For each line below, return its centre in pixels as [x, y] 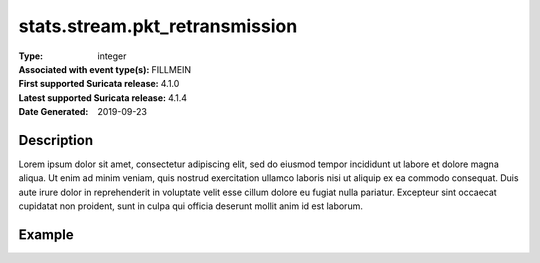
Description [56, 140]
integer [112, 56]
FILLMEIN [171, 69]
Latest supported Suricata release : [92, 97]
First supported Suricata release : [88, 84]
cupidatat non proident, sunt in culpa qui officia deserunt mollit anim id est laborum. [191, 206]
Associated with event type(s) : [84, 69]
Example [46, 234]
